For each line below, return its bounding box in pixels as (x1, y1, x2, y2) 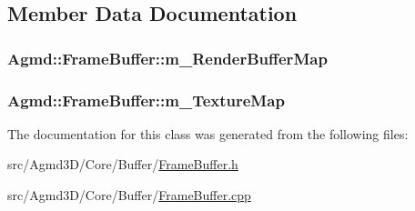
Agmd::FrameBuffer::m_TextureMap (7, 88, 285, 111)
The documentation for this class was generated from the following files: (7, 124, 409, 143)
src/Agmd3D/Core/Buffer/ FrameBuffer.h (7, 155, 238, 174)
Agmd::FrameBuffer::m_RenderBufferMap (7, 46, 328, 69)
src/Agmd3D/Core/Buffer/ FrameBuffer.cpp (7, 186, 251, 205)
